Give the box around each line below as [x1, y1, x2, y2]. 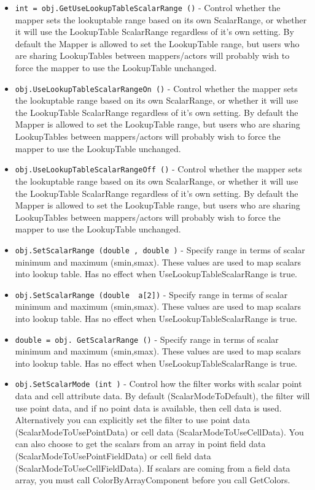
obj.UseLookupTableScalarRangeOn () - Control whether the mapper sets [15, 82, 298, 94]
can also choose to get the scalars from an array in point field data [15, 437, 266, 450]
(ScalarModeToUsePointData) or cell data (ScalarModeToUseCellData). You [15, 425, 304, 438]
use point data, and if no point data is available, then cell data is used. [15, 401, 282, 414]
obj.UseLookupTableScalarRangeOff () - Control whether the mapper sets [15, 163, 302, 175]
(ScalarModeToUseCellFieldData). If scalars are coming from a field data [15, 461, 290, 474]
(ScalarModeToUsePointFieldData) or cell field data [15, 450, 211, 462]
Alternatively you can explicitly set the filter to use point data [15, 413, 250, 426]
